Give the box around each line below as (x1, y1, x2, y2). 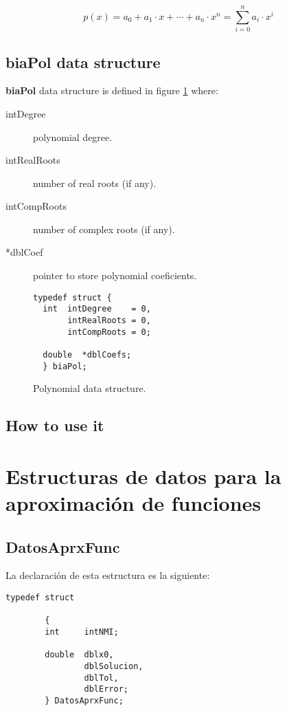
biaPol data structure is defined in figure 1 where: (5, 83, 218, 98)
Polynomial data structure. (33, 381, 146, 395)
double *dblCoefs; (43, 349, 132, 360)
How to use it (5, 415, 104, 436)
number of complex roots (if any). (33, 221, 175, 236)
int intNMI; (45, 626, 119, 637)
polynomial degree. (33, 129, 113, 144)
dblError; (84, 684, 128, 694)
